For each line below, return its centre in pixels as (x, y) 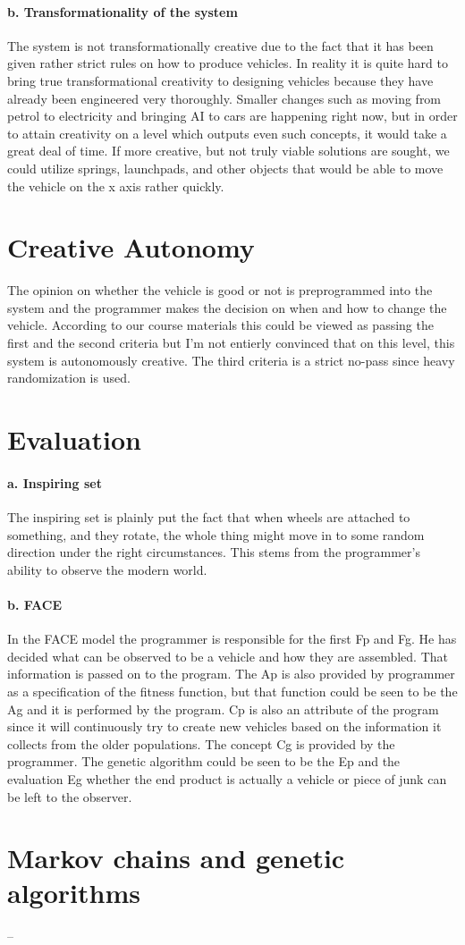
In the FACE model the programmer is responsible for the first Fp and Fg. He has (232, 639)
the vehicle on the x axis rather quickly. (116, 186)
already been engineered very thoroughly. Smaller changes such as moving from (224, 98)
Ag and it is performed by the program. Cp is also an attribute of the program (223, 709)
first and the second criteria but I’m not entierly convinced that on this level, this (231, 343)
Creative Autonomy (131, 247)
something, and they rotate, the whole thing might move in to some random (216, 534)
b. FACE (35, 604)
